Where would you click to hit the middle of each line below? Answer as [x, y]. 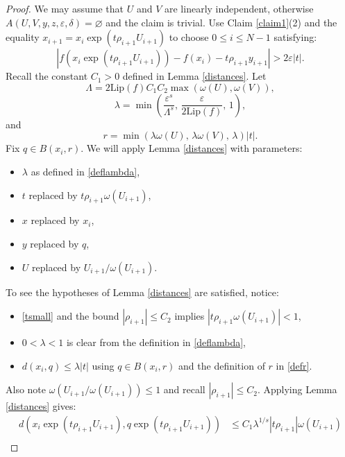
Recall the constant [47, 76]
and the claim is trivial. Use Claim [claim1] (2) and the [221, 22]
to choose [189, 37]
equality [23, 37]
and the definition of [222, 365]
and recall [184, 389]
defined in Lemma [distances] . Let [194, 76]
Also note [26, 389]
